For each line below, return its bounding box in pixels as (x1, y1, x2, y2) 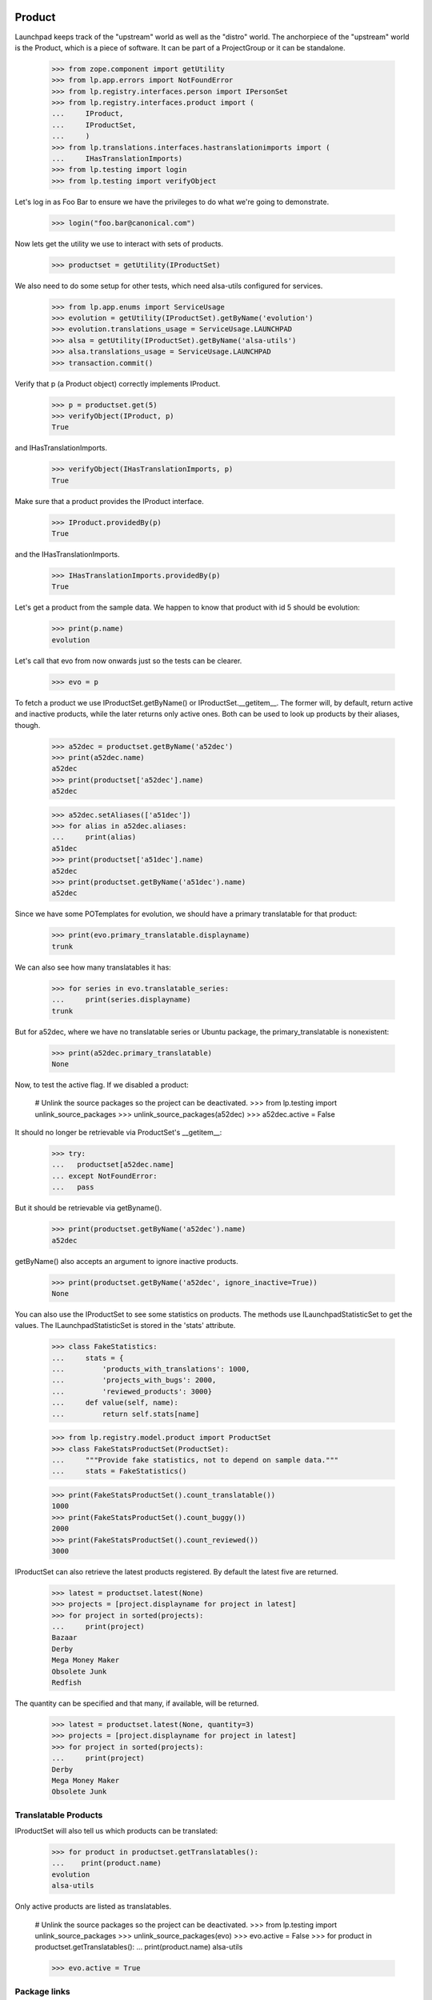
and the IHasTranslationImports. (14, 550, 120, 559)
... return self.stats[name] (51, 1409, 200, 1418)
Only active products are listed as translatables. (14, 1902, 172, 1911)
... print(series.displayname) (51, 995, 191, 1004)
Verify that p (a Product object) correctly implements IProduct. (14, 378, 221, 388)
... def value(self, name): (51, 1398, 179, 1407)
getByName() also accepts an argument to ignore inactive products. (14, 1256, 239, 1266)
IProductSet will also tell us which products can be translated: (14, 1826, 218, 1836)
